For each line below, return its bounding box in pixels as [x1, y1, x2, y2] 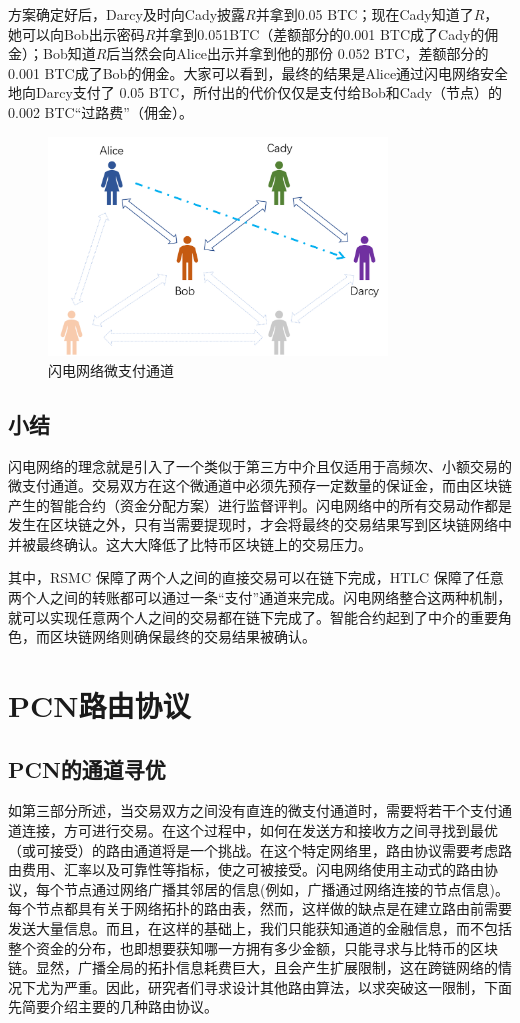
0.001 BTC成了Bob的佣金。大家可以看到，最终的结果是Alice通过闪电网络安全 [8, 62, 509, 83]
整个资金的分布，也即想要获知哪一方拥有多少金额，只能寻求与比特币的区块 [8, 937, 498, 958]
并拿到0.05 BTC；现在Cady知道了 [255, 4, 474, 24]
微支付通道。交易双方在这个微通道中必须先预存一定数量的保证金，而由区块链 [8, 475, 512, 496]
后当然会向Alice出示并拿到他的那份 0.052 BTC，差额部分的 [106, 43, 489, 64]
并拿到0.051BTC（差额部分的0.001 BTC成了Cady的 [155, 23, 485, 44]
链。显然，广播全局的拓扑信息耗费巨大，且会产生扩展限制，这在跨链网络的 [8, 957, 498, 978]
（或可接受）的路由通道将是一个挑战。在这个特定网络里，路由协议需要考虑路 [8, 839, 512, 860]
